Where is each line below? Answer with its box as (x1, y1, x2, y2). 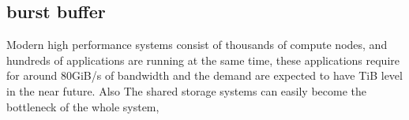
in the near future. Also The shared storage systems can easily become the (6, 82, 367, 99)
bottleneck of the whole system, (6, 98, 159, 114)
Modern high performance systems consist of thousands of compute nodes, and (6, 36, 388, 53)
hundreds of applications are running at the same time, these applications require (6, 51, 400, 68)
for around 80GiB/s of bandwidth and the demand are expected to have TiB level (6, 67, 403, 84)
